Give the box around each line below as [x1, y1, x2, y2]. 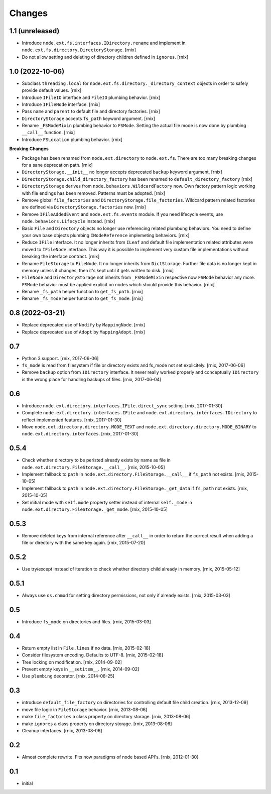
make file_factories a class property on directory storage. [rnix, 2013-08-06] [22, 714, 191, 720]
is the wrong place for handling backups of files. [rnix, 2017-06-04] [22, 376, 162, 382]
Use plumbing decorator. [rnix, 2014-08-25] [22, 673, 115, 679]
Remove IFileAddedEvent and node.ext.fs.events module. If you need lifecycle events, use [22, 211, 223, 217]
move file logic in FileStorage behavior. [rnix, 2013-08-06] [22, 706, 148, 713]
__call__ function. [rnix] [22, 130, 75, 136]
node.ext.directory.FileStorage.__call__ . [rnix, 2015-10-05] [22, 464, 165, 470]
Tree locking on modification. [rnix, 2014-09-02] [22, 659, 122, 665]
